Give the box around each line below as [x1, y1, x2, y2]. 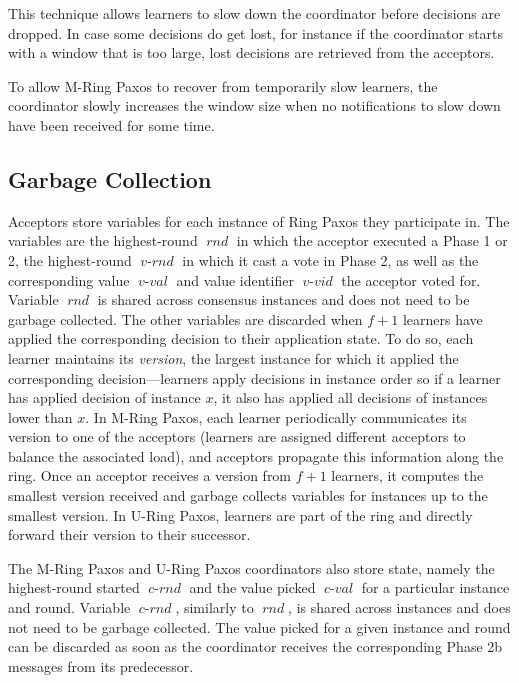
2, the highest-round [8, 249, 132, 270]
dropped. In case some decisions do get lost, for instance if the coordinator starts [8, 22, 504, 43]
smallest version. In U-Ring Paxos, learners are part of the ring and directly [8, 504, 473, 525]
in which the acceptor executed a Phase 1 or [236, 230, 508, 251]
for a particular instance [361, 577, 510, 598]
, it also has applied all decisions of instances [213, 387, 488, 408]
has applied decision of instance [8, 387, 201, 408]
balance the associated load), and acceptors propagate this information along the [8, 445, 504, 466]
